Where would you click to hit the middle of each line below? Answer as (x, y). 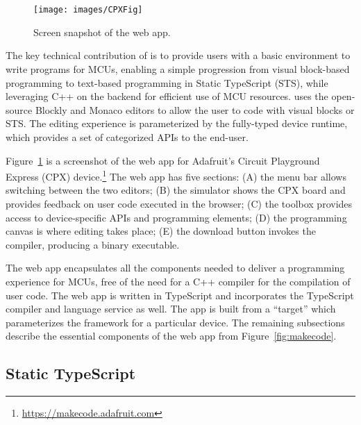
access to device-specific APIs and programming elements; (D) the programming (176, 217)
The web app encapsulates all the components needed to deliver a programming (175, 268)
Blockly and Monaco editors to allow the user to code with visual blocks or (195, 109)
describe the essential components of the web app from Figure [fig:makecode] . (171, 336)
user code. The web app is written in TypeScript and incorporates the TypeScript (180, 295)
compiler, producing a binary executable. (93, 244)
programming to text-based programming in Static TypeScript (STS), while (167, 82)
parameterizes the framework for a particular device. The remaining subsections (175, 322)
